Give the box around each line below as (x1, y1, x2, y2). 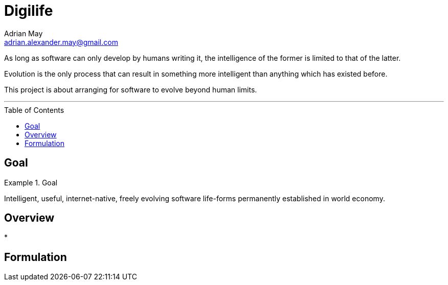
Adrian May (4, 29, 43, 38)
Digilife (4, 2, 53, 19)
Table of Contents (4, 105, 64, 114)
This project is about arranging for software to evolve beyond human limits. (4, 85, 257, 94)
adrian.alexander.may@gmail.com (4, 37, 118, 46)
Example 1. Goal (4, 178, 58, 187)
